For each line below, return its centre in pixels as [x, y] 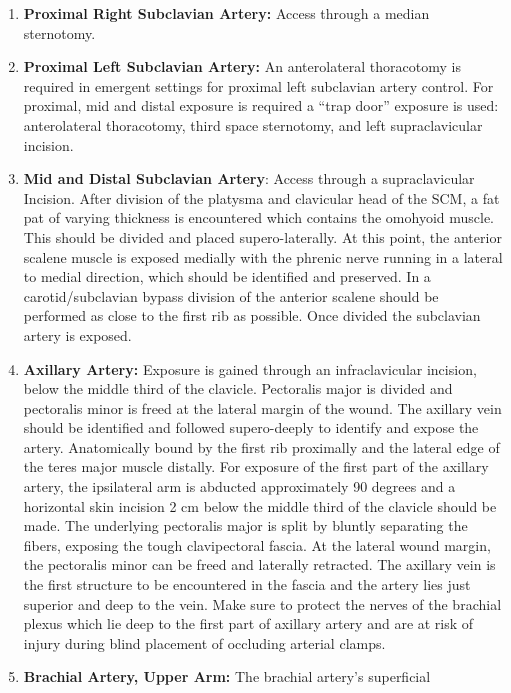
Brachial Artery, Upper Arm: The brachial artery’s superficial [227, 676]
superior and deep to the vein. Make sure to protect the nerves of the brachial [262, 603]
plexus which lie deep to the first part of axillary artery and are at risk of [248, 623]
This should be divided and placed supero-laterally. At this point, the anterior [262, 236]
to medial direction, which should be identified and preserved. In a [227, 276]
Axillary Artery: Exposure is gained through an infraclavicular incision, [250, 368]
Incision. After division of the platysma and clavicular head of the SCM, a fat [261, 197]
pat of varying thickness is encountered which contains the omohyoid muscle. [259, 217]
